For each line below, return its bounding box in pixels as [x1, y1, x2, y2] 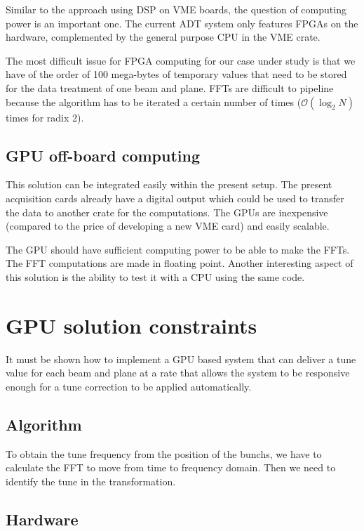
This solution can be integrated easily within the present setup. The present [6, 177, 332, 192]
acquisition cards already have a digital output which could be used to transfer [6, 190, 344, 205]
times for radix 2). [6, 110, 84, 124]
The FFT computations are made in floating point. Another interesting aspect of [6, 256, 353, 270]
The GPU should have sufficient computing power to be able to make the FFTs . [6, 242, 350, 256]
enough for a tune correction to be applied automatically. [6, 379, 252, 393]
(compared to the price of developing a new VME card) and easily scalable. [6, 218, 330, 233]
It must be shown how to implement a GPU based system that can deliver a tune [6, 351, 356, 366]
